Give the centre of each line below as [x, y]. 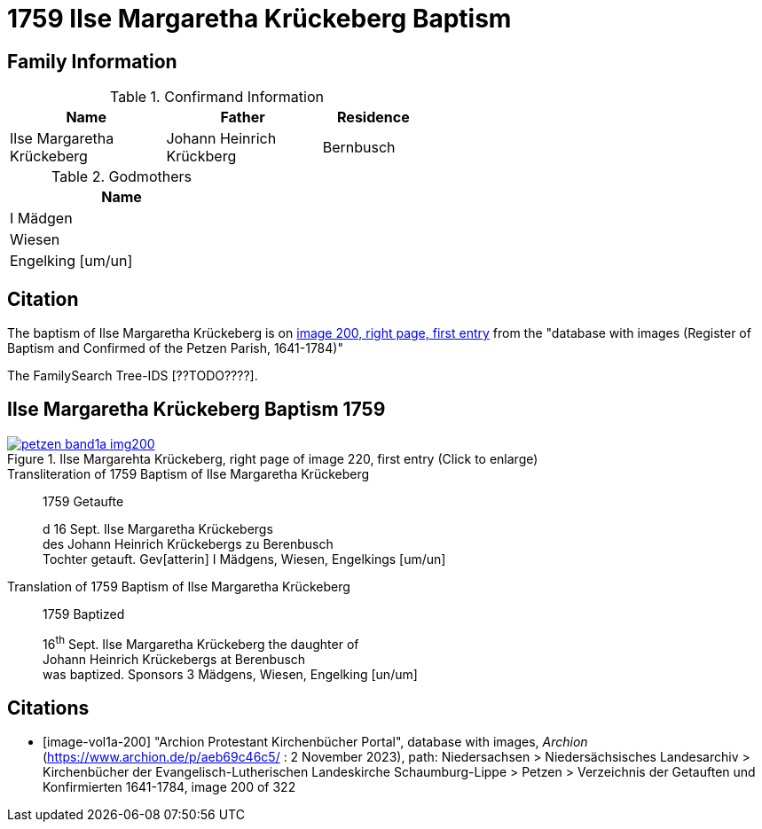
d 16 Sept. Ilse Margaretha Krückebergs [158, 528]
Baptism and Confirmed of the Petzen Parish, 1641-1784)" [175, 348]
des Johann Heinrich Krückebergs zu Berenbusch [188, 544]
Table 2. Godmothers [122, 177]
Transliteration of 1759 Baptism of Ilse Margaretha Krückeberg [189, 473]
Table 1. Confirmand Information [217, 97]
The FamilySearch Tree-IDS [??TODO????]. [133, 376]
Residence [373, 117]
